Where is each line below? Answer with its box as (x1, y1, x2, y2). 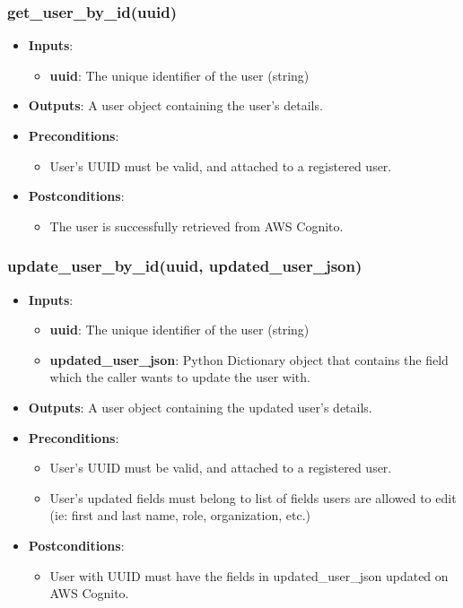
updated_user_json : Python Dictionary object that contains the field (49, 350, 449, 369)
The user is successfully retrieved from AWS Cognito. (49, 216, 344, 235)
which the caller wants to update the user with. (49, 368, 310, 387)
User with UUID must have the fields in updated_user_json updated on (49, 566, 449, 585)
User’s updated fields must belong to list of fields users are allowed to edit (49, 488, 457, 507)
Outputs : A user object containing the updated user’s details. (28, 397, 372, 416)
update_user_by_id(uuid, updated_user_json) (7, 255, 363, 277)
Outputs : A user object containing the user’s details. (28, 96, 323, 115)
